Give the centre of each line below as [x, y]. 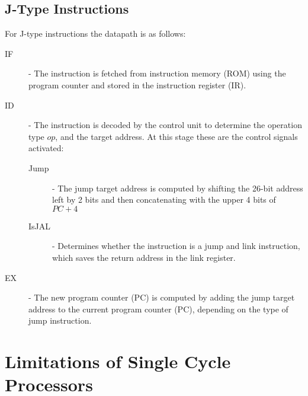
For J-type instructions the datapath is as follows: [95, 33]
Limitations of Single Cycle [118, 361]
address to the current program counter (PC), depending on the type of [158, 309]
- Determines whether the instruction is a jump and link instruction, [176, 246]
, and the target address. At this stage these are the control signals [177, 136]
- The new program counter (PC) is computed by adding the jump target [162, 297]
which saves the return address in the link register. [144, 257]
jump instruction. [60, 320]
